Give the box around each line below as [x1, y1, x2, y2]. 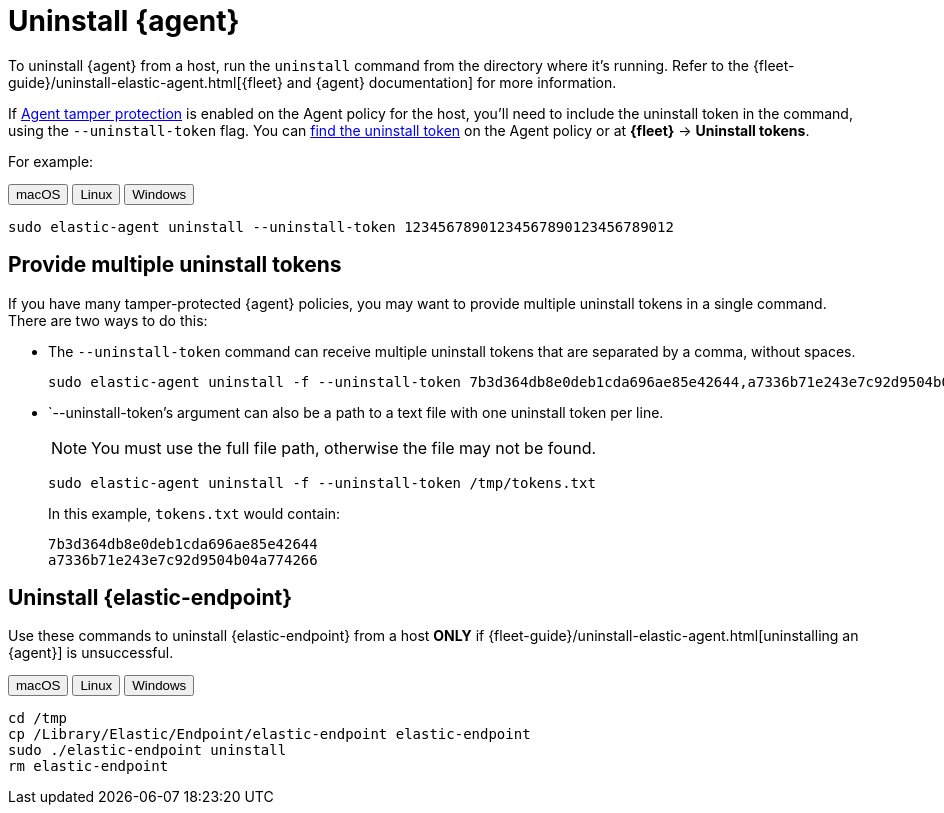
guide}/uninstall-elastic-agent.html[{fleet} [8, 73, 283, 91]
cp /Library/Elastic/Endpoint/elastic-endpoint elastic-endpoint [8, 726, 531, 743]
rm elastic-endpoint [8, 758, 169, 775]
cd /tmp [8, 710, 68, 727]
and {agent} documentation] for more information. [286, 73, 617, 91]
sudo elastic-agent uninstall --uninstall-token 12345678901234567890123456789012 [8, 218, 674, 235]
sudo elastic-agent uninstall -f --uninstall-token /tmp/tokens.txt [48, 474, 596, 491]
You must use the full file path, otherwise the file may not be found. [91, 437, 597, 458]
